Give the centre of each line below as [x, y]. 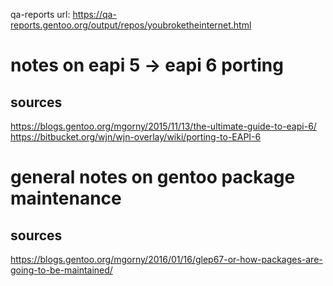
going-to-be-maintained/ [61, 270]
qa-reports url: [40, 14]
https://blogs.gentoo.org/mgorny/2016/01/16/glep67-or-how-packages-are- [166, 259]
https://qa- [94, 14]
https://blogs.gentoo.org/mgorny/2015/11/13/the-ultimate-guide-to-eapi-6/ [163, 126]
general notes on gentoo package [153, 177]
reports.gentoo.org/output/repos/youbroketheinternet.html [131, 25]
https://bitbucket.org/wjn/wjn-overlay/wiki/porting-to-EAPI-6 [136, 137]
